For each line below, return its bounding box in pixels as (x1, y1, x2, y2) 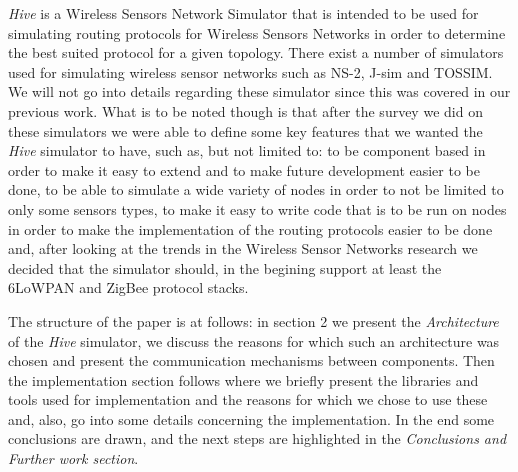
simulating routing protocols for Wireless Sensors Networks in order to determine (8, 22, 506, 43)
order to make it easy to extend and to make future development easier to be (8, 159, 480, 180)
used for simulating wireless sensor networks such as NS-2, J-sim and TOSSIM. (8, 61, 493, 82)
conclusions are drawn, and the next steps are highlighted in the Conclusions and (8, 428, 507, 449)
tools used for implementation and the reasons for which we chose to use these (8, 389, 488, 410)
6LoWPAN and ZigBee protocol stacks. (8, 277, 249, 298)
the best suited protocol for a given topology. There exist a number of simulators (8, 42, 504, 63)
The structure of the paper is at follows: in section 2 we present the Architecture (8, 310, 499, 331)
